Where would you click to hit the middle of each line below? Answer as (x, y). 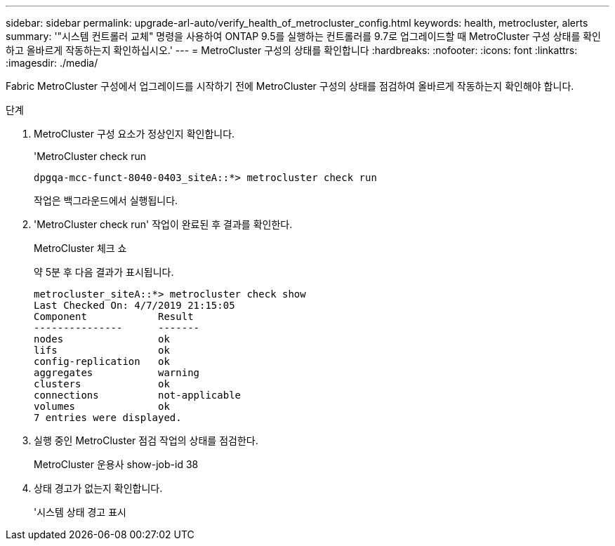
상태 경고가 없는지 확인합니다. (98, 488)
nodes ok (102, 339)
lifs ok (102, 350)
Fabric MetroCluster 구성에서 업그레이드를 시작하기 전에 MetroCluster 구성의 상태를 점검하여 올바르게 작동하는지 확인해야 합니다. (290, 86)
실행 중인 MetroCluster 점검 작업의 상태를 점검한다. (146, 440)
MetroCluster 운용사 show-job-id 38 (116, 464)
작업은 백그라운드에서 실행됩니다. (106, 200)
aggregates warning (117, 373)
